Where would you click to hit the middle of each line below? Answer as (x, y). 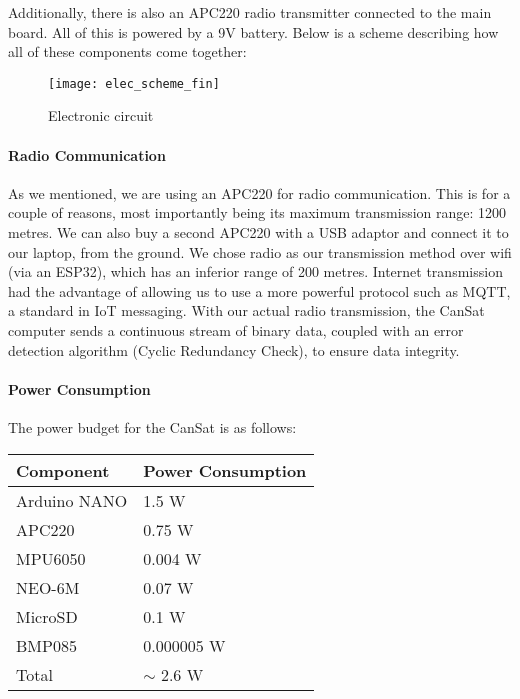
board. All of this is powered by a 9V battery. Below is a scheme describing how (253, 31)
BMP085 (46, 645)
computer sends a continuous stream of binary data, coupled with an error (236, 329)
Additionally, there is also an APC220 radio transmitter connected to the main (250, 12)
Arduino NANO (72, 500)
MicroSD (47, 616)
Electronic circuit (101, 115)
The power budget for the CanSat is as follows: (152, 426)
